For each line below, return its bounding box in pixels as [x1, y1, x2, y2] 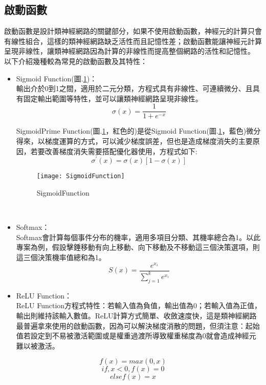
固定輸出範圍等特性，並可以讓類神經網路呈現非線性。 [23, 93, 203, 103]
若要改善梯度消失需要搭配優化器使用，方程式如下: [30, 145, 197, 156]
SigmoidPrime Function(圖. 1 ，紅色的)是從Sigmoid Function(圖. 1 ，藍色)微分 [16, 125, 261, 136]
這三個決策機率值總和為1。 [16, 251, 106, 262]
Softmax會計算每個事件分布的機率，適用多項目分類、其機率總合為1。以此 [16, 231, 261, 242]
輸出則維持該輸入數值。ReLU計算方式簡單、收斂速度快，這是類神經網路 [16, 310, 257, 320]
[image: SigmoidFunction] [36, 173, 125, 180]
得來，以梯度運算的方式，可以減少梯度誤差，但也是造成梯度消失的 [16, 136, 238, 146]
